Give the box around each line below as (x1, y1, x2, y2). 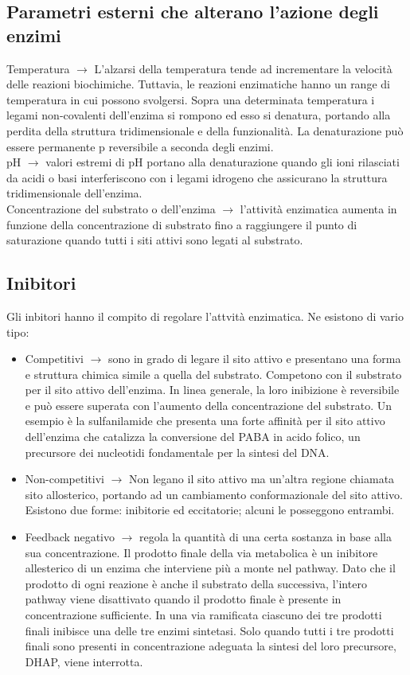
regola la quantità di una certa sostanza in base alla (139, 529, 392, 545)
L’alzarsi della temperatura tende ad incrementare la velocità (94, 60, 392, 76)
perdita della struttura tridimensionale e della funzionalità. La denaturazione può (6, 122, 404, 139)
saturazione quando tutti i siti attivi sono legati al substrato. (6, 232, 303, 248)
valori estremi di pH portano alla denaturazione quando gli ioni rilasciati (45, 154, 400, 170)
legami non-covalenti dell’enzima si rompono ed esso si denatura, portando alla (6, 107, 391, 123)
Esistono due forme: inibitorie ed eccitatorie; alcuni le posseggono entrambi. (25, 501, 395, 518)
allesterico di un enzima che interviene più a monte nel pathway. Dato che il (25, 560, 396, 576)
